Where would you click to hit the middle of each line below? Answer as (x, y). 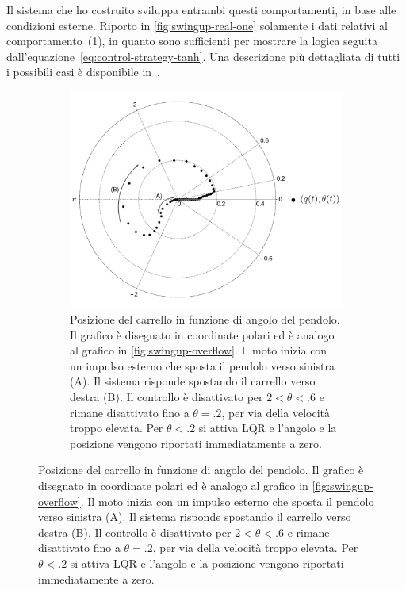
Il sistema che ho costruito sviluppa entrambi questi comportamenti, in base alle (201, 10)
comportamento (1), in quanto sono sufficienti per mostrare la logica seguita (192, 41)
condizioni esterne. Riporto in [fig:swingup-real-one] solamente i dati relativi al (197, 25)
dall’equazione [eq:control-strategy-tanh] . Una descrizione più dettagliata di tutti (203, 56)
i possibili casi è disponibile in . (84, 72)
